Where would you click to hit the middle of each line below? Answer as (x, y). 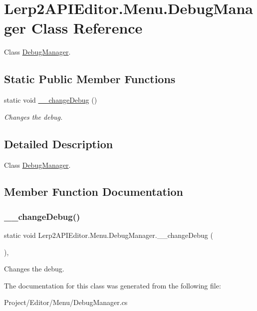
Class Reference (87, 28)
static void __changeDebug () (51, 100)
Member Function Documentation (94, 192)
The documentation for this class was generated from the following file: (113, 285)
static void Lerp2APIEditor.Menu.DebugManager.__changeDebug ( (109, 235)
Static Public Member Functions (90, 79)
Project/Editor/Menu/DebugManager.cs (66, 302)
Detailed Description (59, 143)
